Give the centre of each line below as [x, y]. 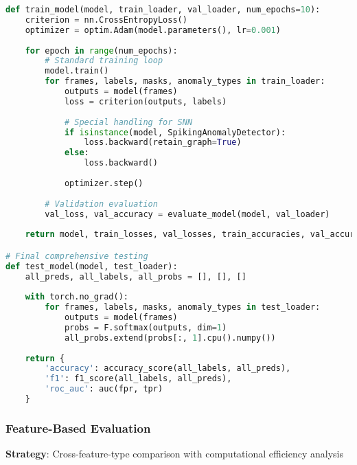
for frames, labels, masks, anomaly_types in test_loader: [183, 307]
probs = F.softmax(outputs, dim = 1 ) [146, 327]
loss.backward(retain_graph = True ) [163, 143]
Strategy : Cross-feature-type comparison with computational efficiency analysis [175, 454]
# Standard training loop [104, 61]
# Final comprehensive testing [77, 256]
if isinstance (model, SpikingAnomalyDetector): [175, 132]
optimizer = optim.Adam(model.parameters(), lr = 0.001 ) [153, 30]
